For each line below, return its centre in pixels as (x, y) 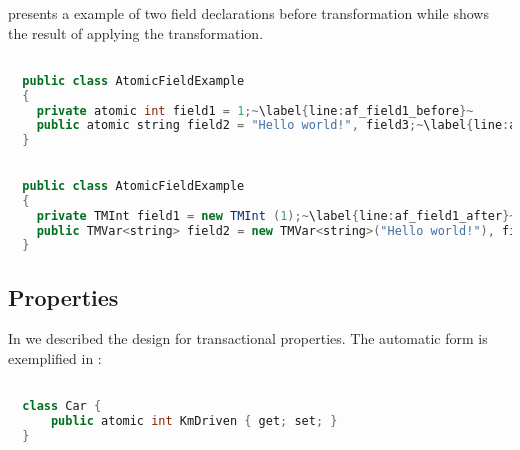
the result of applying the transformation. (136, 32)
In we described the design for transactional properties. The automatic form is (248, 338)
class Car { (62, 406)
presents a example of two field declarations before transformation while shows (248, 13)
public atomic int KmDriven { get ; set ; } (194, 421)
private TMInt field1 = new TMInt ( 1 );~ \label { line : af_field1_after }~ (276, 215)
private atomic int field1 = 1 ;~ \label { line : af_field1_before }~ (255, 110)
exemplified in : (55, 358)
